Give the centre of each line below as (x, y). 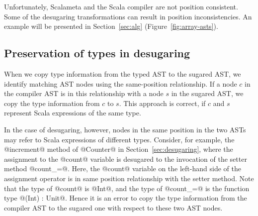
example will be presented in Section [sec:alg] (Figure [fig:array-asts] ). (111, 26)
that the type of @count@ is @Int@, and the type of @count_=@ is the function (127, 188)
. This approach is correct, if (162, 103)
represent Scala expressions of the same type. (73, 113)
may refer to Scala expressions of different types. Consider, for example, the (119, 139)
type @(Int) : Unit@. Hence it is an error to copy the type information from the (126, 198)
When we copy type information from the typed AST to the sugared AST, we (123, 73)
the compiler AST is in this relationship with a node (84, 93)
